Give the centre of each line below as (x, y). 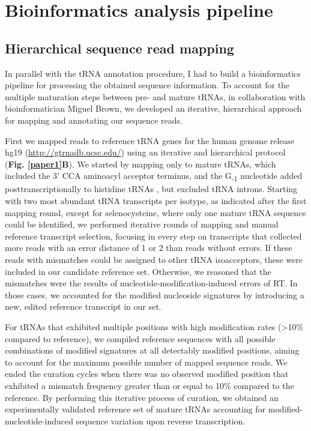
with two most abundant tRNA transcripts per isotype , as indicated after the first (156, 201)
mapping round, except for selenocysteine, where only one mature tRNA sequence (155, 212)
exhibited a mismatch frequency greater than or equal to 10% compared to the (149, 385)
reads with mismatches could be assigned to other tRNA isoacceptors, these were (154, 260)
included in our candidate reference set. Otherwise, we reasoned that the (138, 271)
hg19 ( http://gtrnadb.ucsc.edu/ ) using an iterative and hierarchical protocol (145, 152)
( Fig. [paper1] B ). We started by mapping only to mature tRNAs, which (140, 164)
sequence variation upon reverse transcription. (161, 420)
